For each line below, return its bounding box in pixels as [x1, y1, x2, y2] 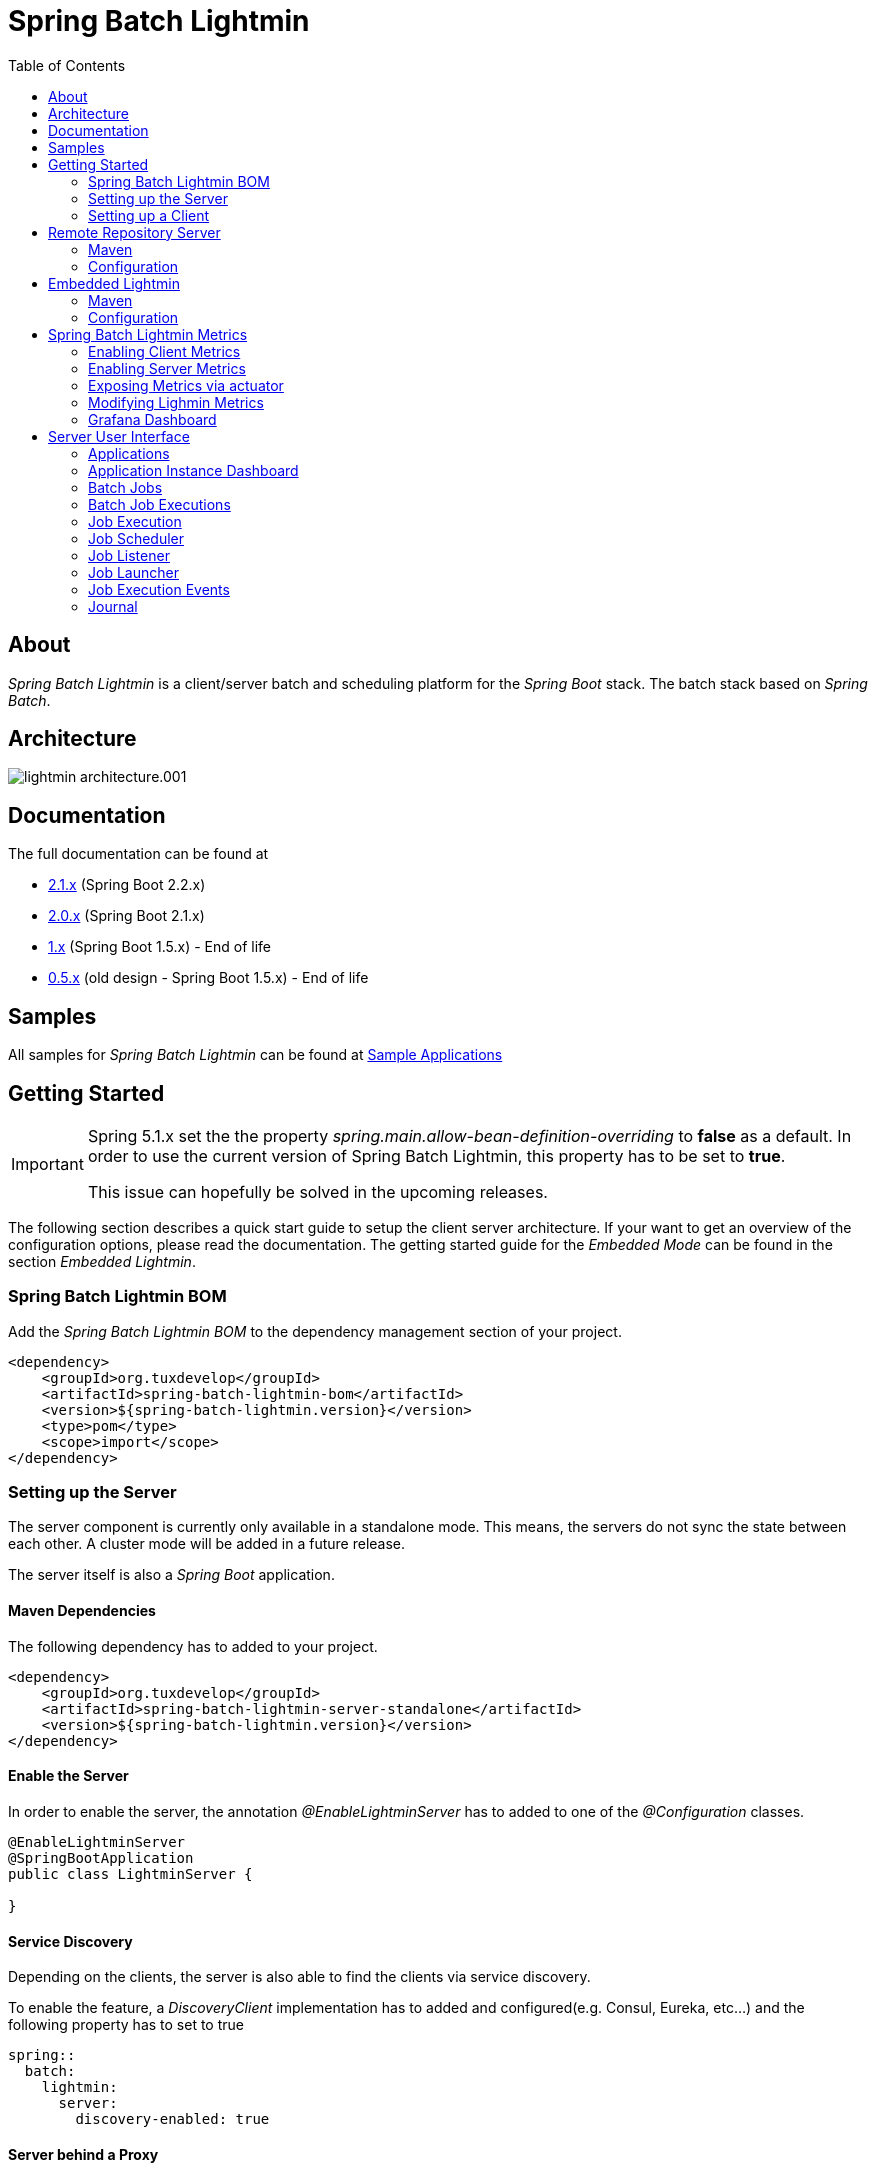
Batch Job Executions [88, 495, 231, 513]
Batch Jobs [88, 478, 163, 496]
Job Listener [88, 546, 170, 564]
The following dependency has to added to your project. [8, 1637, 378, 1655]
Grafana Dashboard [88, 410, 217, 428]
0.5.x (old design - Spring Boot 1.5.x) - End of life [48, 969, 369, 987]
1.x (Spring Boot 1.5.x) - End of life [48, 938, 272, 956]
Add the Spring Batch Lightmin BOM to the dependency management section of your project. [8, 1322, 622, 1340]
